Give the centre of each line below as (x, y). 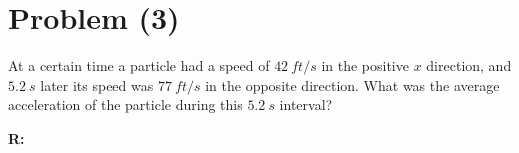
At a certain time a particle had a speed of (139, 65)
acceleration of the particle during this (125, 104)
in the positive (365, 65)
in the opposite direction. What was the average (352, 84)
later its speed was (97, 84)
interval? (306, 104)
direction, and (469, 65)
